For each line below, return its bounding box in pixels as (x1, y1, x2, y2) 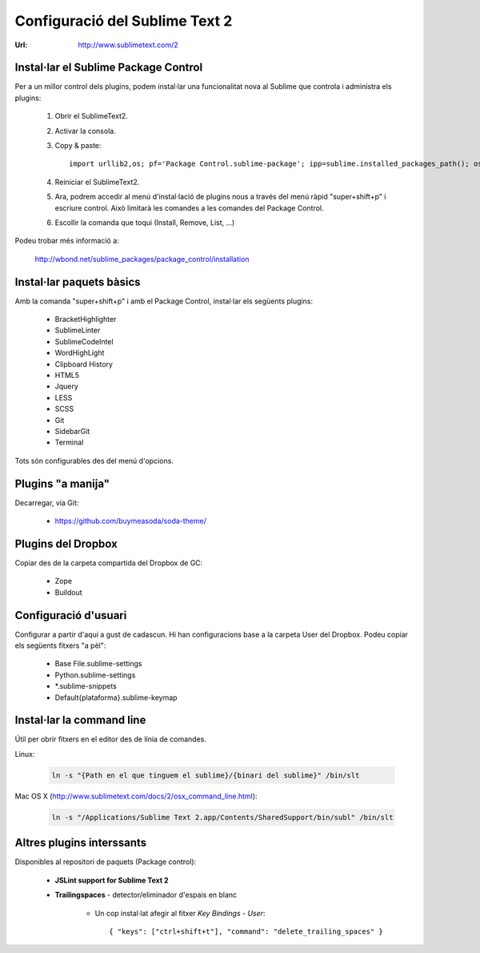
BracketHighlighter (54, 315, 117, 324)
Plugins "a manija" (14, 476, 110, 490)
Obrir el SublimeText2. (54, 111, 128, 121)
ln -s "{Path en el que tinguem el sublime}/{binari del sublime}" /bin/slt (51, 770, 360, 780)
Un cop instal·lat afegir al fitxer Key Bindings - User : (94, 908, 266, 918)
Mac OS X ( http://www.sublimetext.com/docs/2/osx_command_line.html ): (14, 791, 258, 801)
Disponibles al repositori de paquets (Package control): (14, 857, 197, 867)
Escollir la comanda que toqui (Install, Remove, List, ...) (54, 217, 235, 227)
